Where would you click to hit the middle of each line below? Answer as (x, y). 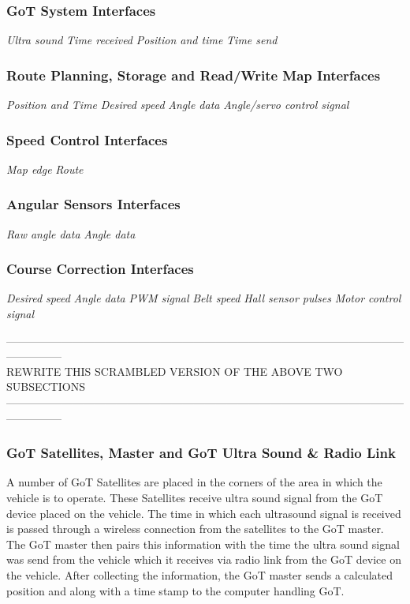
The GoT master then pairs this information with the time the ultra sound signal (203, 544)
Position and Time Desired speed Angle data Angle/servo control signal (178, 105)
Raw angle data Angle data (71, 233)
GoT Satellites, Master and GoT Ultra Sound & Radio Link (201, 453)
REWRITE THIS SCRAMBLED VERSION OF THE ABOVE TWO (175, 371)
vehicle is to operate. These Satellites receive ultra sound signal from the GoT (195, 498)
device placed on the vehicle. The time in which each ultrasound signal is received (204, 513)
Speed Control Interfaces (87, 139)
